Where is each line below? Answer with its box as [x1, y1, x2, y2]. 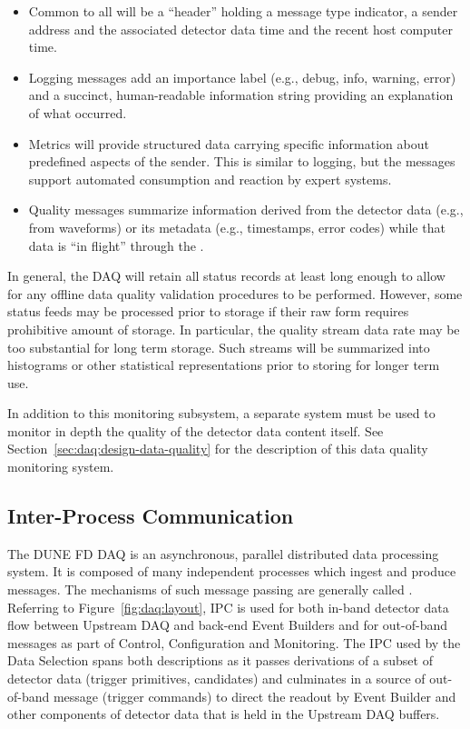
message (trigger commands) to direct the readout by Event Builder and [53, 686, 456, 705]
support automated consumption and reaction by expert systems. [28, 169, 392, 188]
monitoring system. [7, 457, 114, 476]
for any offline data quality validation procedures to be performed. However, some [7, 284, 463, 303]
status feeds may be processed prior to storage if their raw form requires [7, 302, 409, 321]
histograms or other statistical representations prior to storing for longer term [7, 355, 440, 374]
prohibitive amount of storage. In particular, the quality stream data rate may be [7, 319, 460, 338]
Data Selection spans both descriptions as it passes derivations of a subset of [7, 651, 433, 670]
